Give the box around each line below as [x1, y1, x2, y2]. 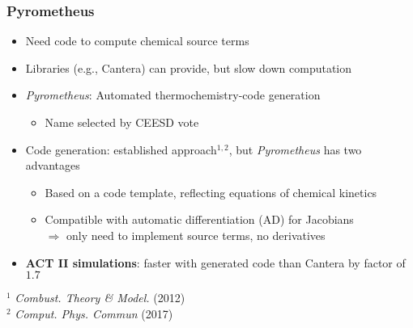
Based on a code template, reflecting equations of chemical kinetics [45, 183, 377, 200]
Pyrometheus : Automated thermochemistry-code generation [25, 86, 321, 103]
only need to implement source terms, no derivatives [66, 226, 326, 243]
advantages [25, 157, 80, 174]
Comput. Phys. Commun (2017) [15, 305, 173, 322]
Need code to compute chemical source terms [25, 32, 249, 49]
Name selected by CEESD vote [45, 114, 199, 130]
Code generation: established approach [25, 141, 217, 158]
